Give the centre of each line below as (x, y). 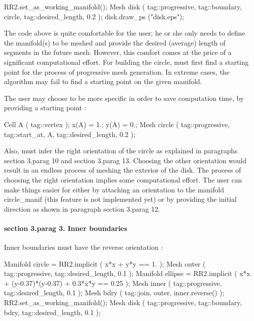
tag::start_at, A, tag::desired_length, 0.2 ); (70, 134)
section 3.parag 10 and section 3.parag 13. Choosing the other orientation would (125, 160)
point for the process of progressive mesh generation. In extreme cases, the (117, 71)
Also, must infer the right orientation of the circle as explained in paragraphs (121, 151)
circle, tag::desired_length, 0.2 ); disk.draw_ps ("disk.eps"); (94, 16)
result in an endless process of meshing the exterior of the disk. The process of (123, 170)
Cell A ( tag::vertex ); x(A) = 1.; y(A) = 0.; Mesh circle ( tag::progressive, (117, 124)
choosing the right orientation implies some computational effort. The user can (123, 179)
